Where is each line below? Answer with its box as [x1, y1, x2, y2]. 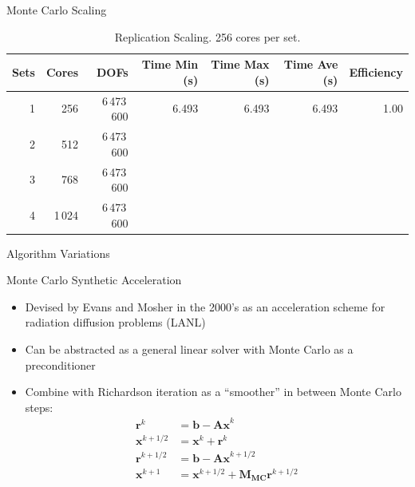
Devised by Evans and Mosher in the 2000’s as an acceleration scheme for [25, 298, 385, 315]
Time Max [211, 56, 270, 73]
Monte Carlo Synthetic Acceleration [6, 271, 182, 288]
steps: [25, 398, 53, 415]
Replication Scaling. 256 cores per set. [114, 28, 301, 45]
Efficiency [349, 63, 403, 80]
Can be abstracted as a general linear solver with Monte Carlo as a [25, 341, 354, 357]
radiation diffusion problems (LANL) [25, 314, 206, 331]
